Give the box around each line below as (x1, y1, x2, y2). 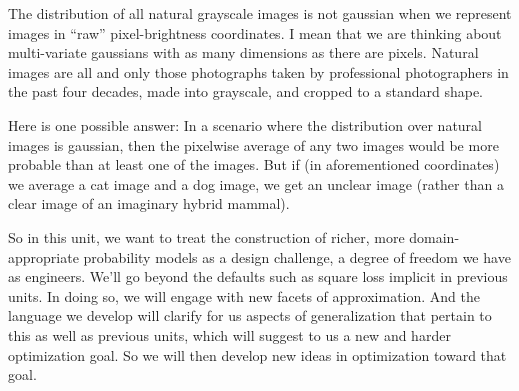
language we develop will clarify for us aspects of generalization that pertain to (8, 305, 492, 326)
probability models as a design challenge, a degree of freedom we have (83, 246, 511, 267)
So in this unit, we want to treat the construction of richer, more (8, 226, 405, 247)
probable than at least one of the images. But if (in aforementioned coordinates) (8, 154, 500, 175)
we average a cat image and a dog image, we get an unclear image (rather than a (8, 173, 504, 194)
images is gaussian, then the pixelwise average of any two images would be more (8, 134, 499, 155)
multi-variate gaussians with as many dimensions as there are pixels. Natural (8, 42, 479, 63)
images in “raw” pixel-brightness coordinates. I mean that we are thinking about (8, 22, 502, 43)
